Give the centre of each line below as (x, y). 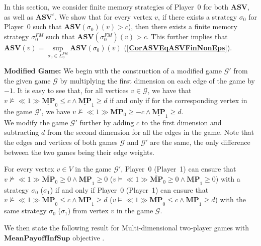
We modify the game (36, 122)
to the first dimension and (182, 122)
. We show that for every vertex (103, 16)
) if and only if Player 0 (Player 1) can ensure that (129, 189)
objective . (89, 237)
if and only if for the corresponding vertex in (179, 100)
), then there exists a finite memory (183, 26)
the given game (27, 80)
